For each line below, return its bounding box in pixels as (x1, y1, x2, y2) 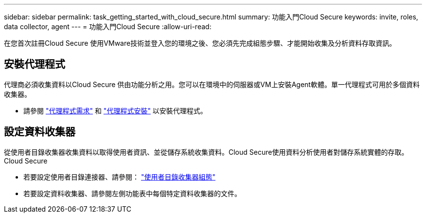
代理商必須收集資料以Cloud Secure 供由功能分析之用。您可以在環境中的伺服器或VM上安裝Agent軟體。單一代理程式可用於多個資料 (4, 80, 420, 89)
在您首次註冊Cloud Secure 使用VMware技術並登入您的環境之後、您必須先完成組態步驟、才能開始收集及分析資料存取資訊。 (4, 39, 396, 47)
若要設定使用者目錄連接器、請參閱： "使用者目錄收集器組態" (23, 172, 215, 181)
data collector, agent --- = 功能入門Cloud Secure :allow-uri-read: (4, 22, 212, 31)
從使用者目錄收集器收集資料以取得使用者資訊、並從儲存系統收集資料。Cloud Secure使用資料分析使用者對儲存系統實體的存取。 (4, 147, 408, 156)
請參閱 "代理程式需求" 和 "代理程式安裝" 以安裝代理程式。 (23, 106, 207, 115)
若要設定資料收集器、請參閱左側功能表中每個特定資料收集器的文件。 (23, 189, 241, 198)
